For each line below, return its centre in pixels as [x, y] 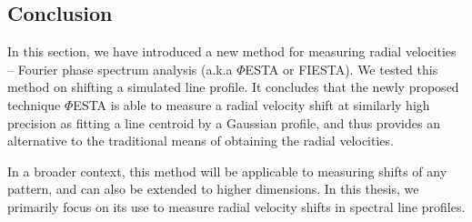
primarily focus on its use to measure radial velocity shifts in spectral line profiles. [236, 206]
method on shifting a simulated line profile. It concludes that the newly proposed [233, 87]
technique [34, 104]
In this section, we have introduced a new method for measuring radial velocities [232, 51]
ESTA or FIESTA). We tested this [341, 69]
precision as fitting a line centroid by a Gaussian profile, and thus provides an [224, 122]
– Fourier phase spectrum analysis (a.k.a [120, 69]
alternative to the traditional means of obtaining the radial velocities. [201, 141]
